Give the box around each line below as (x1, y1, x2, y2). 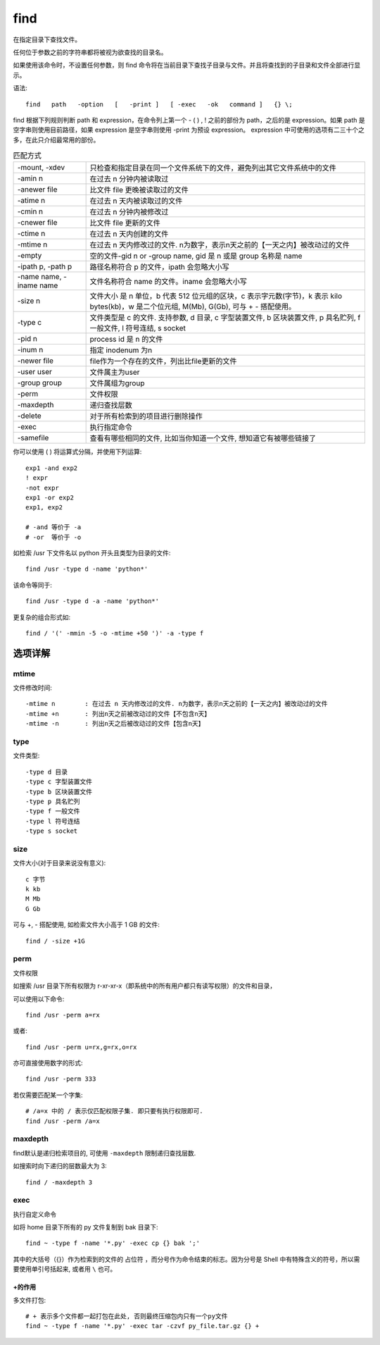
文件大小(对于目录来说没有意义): (13, 859, 106, 867)
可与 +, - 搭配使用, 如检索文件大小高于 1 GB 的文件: (13, 920, 160, 929)
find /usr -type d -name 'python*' (25, 565, 148, 574)
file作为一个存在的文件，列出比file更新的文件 (89, 357, 237, 366)
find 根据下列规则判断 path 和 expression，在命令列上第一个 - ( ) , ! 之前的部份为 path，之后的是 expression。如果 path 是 (13, 116, 365, 124)
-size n (17, 296, 41, 306)
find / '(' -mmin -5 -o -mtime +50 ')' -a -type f (25, 629, 204, 637)
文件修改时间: (13, 683, 53, 692)
